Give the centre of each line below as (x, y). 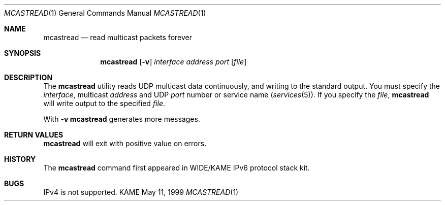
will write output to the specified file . (104, 103)
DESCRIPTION (28, 77)
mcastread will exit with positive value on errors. (125, 143)
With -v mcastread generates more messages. (122, 119)
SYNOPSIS (23, 53)
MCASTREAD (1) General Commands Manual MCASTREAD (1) (105, 13)
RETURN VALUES (34, 135)
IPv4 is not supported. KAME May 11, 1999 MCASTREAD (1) (141, 192)
